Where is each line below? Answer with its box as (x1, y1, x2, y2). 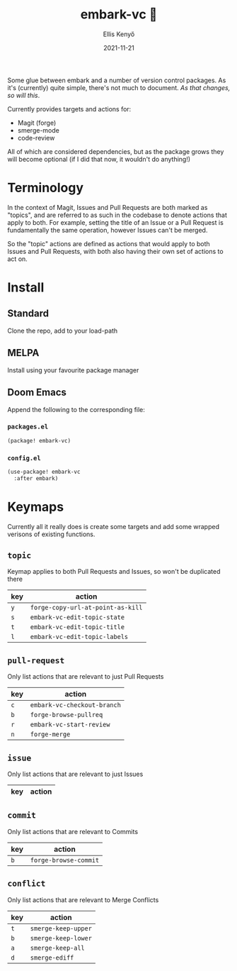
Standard (7, 308, 50, 320)
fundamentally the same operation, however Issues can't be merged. (7, 226, 208, 234)
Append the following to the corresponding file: (7, 405, 145, 414)
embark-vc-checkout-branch (30, 701, 122, 709)
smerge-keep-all (30, 943, 85, 952)
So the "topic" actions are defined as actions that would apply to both (7, 239, 210, 248)
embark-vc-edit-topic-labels (30, 633, 129, 641)
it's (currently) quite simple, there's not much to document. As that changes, (7, 83, 231, 91)
